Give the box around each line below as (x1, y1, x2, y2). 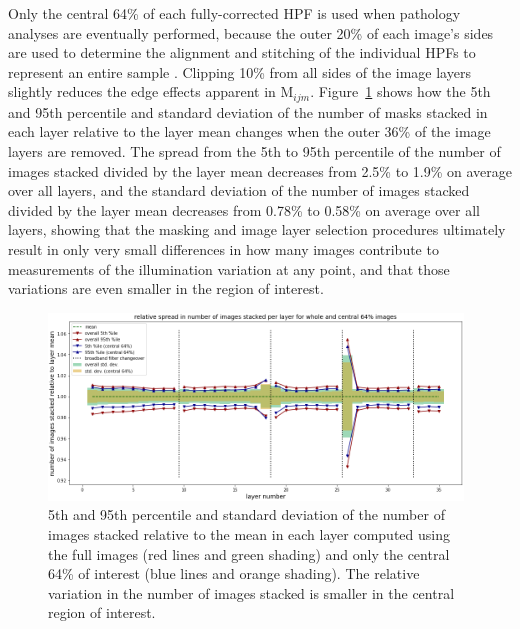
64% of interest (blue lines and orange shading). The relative (48, 563, 420, 584)
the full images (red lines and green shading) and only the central (48, 543, 450, 564)
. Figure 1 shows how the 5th (310, 81, 491, 102)
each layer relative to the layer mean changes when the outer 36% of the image (8, 121, 491, 142)
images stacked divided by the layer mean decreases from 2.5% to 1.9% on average (8, 160, 512, 181)
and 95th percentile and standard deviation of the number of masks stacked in (8, 101, 488, 122)
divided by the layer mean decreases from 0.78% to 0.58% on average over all (8, 199, 481, 220)
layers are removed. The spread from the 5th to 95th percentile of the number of (8, 141, 501, 162)
